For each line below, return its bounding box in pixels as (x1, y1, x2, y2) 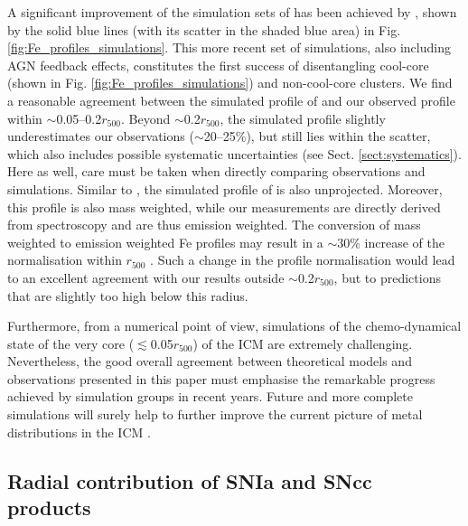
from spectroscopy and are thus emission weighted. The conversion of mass (7, 215, 421, 234)
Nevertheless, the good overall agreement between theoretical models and (7, 352, 412, 371)
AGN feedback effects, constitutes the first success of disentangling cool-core (7, 55, 429, 74)
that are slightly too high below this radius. (7, 286, 248, 305)
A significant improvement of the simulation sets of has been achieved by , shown (7, 3, 457, 21)
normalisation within (7, 250, 122, 269)
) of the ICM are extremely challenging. (192, 333, 413, 352)
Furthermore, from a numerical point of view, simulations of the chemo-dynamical (7, 316, 462, 335)
